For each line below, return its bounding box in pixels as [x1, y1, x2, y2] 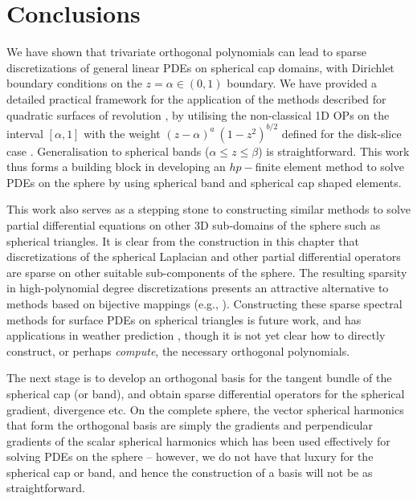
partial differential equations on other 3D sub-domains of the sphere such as [6, 216, 381, 233]
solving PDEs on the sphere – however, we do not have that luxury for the [6, 448, 374, 465]
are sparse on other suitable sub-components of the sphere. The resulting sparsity [6, 263, 407, 280]
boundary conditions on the [6, 75, 142, 92]
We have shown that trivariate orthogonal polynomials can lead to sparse [6, 43, 367, 60]
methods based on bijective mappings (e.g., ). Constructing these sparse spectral [6, 295, 403, 312]
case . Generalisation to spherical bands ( [6, 142, 210, 159]
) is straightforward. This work [258, 142, 410, 159]
